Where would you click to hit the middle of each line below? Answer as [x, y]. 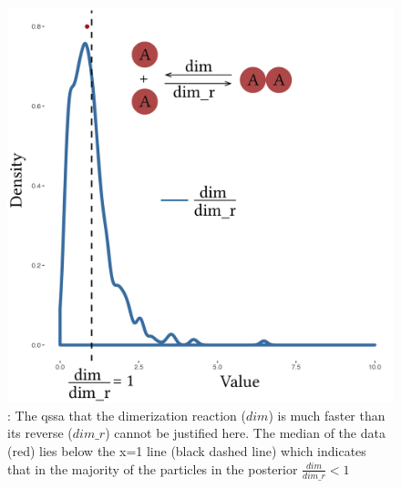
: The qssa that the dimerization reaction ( [127, 415]
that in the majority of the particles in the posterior [153, 468]
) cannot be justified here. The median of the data [245, 433]
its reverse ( [40, 433]
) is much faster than [327, 415]
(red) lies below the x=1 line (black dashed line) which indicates [187, 450]
